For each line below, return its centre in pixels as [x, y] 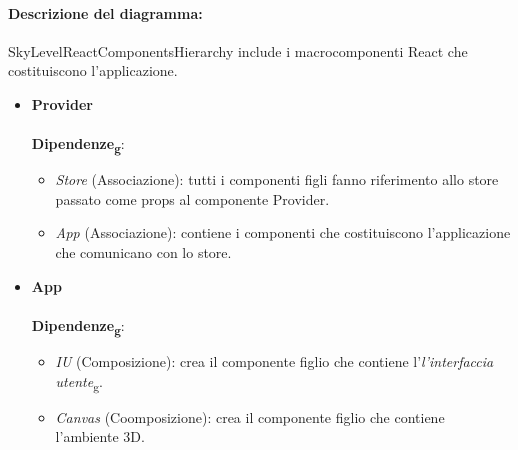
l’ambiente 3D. [100, 436]
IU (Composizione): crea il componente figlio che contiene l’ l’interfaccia [274, 360]
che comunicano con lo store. [143, 252]
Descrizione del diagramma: [105, 12]
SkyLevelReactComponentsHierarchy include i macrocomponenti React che [238, 50]
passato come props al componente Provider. [192, 198]
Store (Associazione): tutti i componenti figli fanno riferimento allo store [277, 179]
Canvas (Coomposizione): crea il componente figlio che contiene [250, 416]
